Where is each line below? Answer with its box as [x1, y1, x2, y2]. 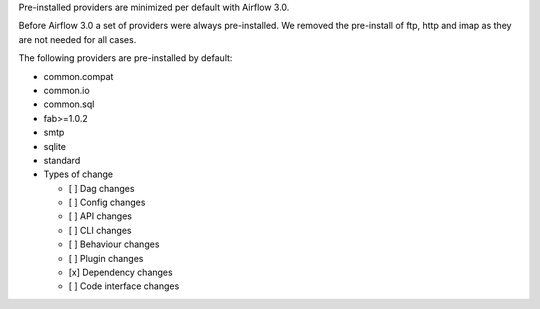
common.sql [43, 98, 95, 110]
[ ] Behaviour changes [68, 238, 160, 250]
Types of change [43, 168, 114, 180]
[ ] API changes [68, 210, 132, 222]
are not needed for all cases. [18, 33, 137, 45]
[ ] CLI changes [68, 224, 132, 236]
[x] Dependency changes [68, 266, 174, 279]
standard [43, 154, 81, 166]
